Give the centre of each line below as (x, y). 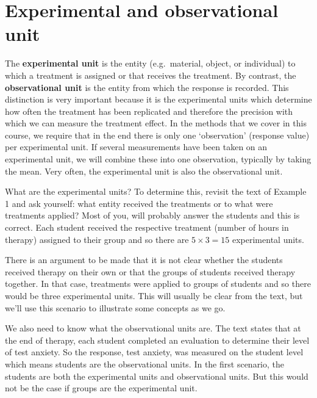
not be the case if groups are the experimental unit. (101, 388)
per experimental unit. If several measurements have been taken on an (136, 147)
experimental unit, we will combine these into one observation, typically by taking (158, 159)
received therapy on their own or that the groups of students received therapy (150, 271)
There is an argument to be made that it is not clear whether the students (144, 260)
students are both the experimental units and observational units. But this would (157, 376)
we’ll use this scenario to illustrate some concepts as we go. (115, 307)
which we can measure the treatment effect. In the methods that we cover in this (156, 123)
